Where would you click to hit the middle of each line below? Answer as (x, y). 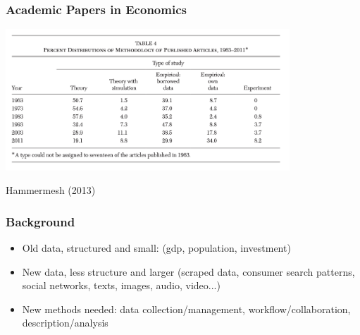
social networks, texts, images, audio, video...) (121, 285)
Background (41, 221)
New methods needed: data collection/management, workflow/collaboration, (186, 309)
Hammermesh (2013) (51, 190)
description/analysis (65, 323)
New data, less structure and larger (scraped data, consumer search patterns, (188, 271)
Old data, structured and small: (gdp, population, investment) (156, 248)
